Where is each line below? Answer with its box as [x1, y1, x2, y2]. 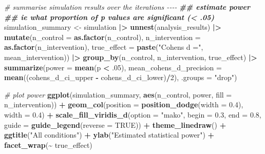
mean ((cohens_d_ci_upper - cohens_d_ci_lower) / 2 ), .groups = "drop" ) [4, 72, 237, 83]
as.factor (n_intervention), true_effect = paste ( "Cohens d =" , [4, 42, 203, 52]
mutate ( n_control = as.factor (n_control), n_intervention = [4, 31, 201, 42]
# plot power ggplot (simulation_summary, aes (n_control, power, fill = [4, 89, 232, 100]
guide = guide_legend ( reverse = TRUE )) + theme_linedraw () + [4, 119, 226, 130]
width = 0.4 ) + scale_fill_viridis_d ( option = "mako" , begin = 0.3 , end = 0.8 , [4, 109, 261, 120]
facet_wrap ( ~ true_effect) [4, 139, 92, 150]
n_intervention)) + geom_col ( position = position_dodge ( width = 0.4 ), [4, 99, 243, 110]
